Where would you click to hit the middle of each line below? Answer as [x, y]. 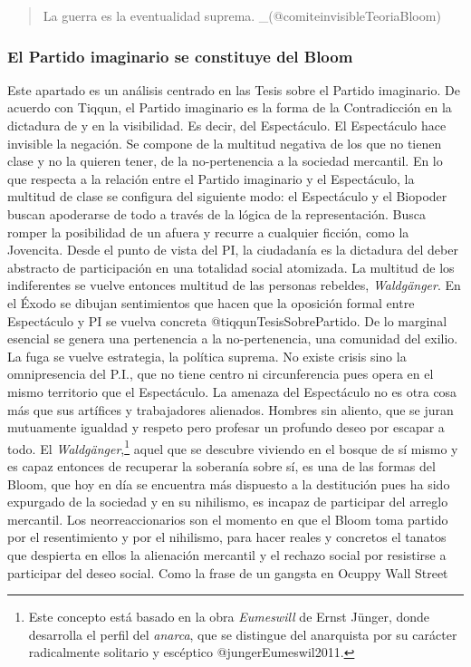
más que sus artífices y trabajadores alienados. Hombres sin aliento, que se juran [231, 409]
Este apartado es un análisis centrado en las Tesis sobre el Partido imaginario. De [234, 89]
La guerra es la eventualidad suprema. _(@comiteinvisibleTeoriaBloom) [242, 15]
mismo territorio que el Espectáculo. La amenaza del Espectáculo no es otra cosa [232, 391]
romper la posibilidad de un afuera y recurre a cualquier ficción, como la [208, 232]
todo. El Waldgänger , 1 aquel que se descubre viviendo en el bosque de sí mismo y [233, 447]
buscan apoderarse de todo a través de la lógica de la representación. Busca [216, 213]
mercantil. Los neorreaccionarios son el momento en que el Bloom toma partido [228, 519]
